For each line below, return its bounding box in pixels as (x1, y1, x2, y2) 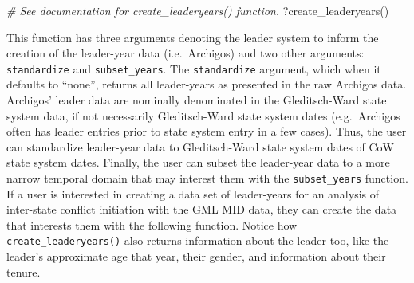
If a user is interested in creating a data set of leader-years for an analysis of (6, 185, 380, 202)
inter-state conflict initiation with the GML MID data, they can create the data (6, 201, 397, 218)
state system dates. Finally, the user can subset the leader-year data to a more (6, 154, 390, 171)
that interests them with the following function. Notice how (6, 216, 298, 233)
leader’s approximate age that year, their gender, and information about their (6, 248, 386, 265)
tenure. (6, 263, 41, 280)
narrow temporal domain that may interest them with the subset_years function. (6, 170, 408, 186)
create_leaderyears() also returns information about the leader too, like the (6, 232, 389, 249)
